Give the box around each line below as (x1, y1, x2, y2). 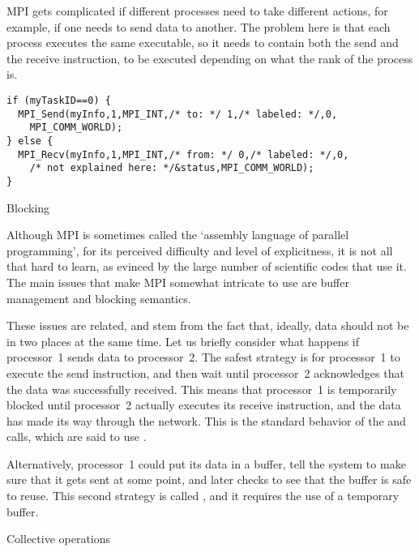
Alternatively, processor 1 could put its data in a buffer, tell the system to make (6, 455, 406, 472)
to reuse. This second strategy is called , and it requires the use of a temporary (6, 487, 400, 504)
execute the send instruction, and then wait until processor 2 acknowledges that (6, 364, 404, 381)
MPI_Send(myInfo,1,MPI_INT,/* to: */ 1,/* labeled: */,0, (18, 108, 338, 120)
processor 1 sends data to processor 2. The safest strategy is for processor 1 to (6, 349, 400, 366)
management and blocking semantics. (6, 289, 191, 306)
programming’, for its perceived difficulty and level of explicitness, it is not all (6, 242, 393, 259)
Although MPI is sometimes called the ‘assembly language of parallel (6, 226, 349, 243)
